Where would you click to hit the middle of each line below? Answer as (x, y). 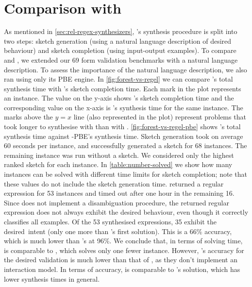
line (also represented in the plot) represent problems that (160, 117)
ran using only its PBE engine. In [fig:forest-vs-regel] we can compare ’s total (118, 79)
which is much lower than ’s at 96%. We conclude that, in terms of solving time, (123, 241)
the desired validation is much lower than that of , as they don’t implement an (121, 260)
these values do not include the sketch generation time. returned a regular (114, 183)
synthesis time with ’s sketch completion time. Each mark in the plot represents (123, 88)
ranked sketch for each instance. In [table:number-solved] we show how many (118, 164)
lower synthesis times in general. (52, 279)
